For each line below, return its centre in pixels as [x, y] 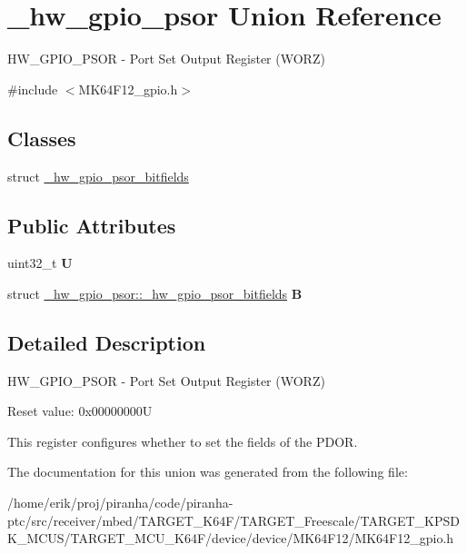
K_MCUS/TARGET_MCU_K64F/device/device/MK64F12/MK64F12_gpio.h [231, 538]
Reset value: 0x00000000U [80, 411]
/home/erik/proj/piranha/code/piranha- [120, 503]
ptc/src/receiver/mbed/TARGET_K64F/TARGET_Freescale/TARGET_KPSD [233, 520]
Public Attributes [92, 225]
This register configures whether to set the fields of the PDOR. [183, 441]
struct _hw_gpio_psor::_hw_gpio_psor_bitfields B [155, 293]
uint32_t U [40, 263]
